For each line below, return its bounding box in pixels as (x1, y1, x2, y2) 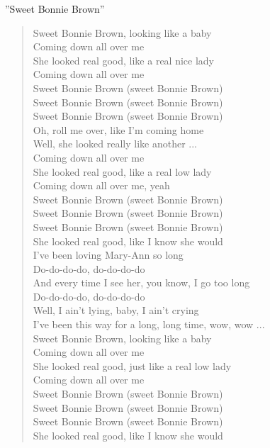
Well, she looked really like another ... (33, 136, 197, 151)
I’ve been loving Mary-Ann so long (33, 247, 184, 262)
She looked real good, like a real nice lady (33, 52, 214, 67)
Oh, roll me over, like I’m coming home (33, 122, 204, 137)
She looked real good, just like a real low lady (33, 358, 232, 373)
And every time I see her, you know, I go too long (33, 275, 250, 290)
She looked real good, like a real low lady (33, 164, 212, 179)
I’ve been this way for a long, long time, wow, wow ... (33, 317, 265, 332)
